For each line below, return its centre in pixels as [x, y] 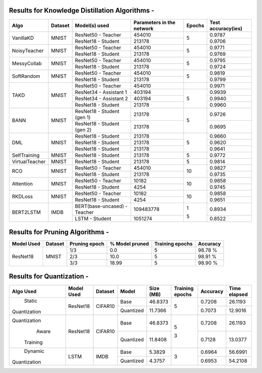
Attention [22, 184]
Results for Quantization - [49, 276]
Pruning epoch [87, 244]
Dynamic [34, 351]
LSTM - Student [93, 218]
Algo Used [24, 291]
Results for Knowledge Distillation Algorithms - [82, 10]
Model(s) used [92, 25]
